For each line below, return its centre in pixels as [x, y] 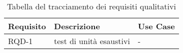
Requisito [27, 26]
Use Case [156, 26]
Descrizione [77, 26]
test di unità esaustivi [92, 41]
